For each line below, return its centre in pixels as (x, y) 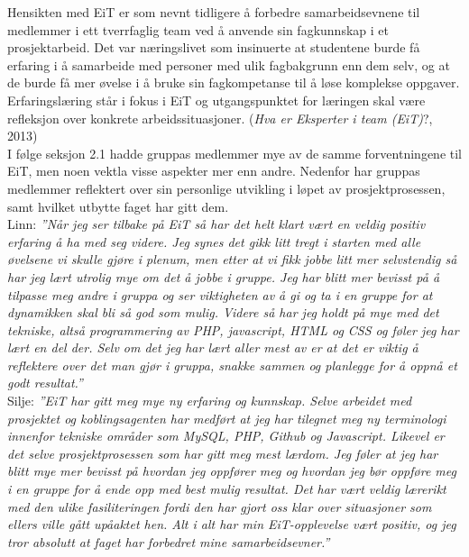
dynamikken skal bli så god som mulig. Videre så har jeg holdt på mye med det (223, 312)
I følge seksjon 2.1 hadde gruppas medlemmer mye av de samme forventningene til (234, 153)
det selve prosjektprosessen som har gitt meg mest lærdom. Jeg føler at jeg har (223, 453)
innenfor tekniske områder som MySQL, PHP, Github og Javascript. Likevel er (226, 436)
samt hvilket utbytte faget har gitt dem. (118, 206)
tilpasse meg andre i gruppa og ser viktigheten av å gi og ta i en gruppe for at (220, 294)
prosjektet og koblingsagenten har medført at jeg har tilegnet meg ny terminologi (227, 418)
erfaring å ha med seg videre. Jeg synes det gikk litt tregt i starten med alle (214, 241)
